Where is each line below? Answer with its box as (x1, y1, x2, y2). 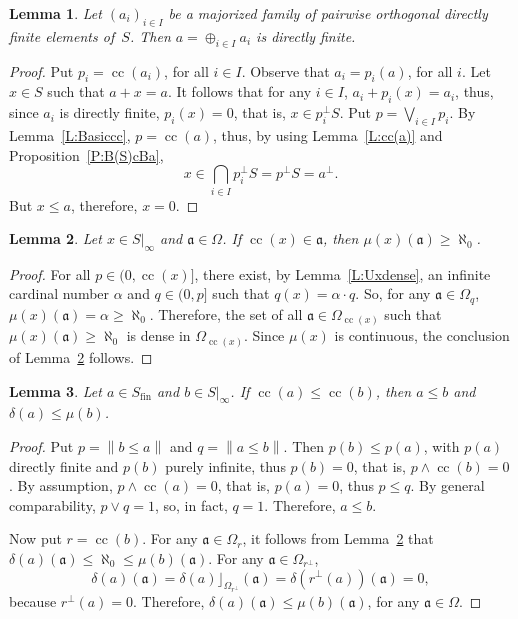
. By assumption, (9, 475, 113, 496)
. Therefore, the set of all (149, 303, 303, 324)
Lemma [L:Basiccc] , (9, 124, 131, 145)
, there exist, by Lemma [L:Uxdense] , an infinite (194, 263, 491, 284)
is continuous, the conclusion (334, 325, 510, 346)
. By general (410, 475, 485, 496)
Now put (9, 528, 62, 549)
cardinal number (9, 283, 110, 304)
